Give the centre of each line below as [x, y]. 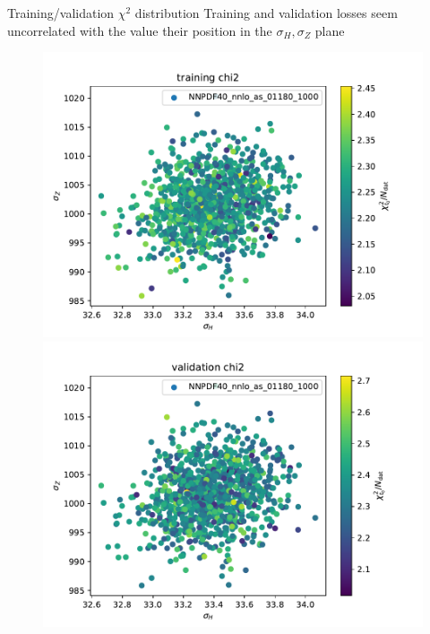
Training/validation [61, 13]
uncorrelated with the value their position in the [140, 30]
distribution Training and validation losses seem [266, 13]
